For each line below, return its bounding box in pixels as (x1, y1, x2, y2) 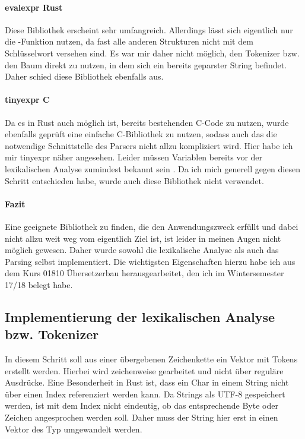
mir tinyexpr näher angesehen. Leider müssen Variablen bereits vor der (5, 151, 263, 163)
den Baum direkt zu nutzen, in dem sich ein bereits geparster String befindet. (5, 58, 287, 71)
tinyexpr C (5, 93, 50, 106)
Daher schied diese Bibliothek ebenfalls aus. (5, 70, 164, 83)
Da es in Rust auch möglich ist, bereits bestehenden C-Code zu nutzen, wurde (5, 116, 289, 128)
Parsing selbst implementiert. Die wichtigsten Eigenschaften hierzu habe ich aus (5, 255, 296, 267)
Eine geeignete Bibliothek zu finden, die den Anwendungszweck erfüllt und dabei (5, 220, 298, 232)
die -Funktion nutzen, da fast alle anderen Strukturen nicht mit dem (5, 35, 253, 48)
